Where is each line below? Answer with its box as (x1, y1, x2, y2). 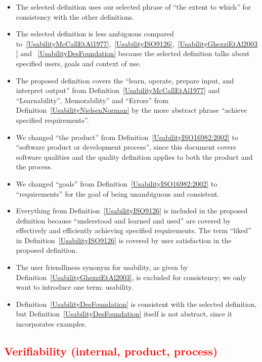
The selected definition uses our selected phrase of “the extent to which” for (16, 2, 251, 12)
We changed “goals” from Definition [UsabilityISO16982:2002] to (16, 178, 217, 189)
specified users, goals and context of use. (16, 58, 141, 68)
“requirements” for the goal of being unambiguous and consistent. (16, 188, 220, 199)
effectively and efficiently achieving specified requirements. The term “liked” (16, 225, 251, 236)
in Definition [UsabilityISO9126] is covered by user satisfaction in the (16, 235, 232, 245)
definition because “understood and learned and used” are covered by (16, 215, 231, 225)
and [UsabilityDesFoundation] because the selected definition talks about (20, 48, 250, 59)
